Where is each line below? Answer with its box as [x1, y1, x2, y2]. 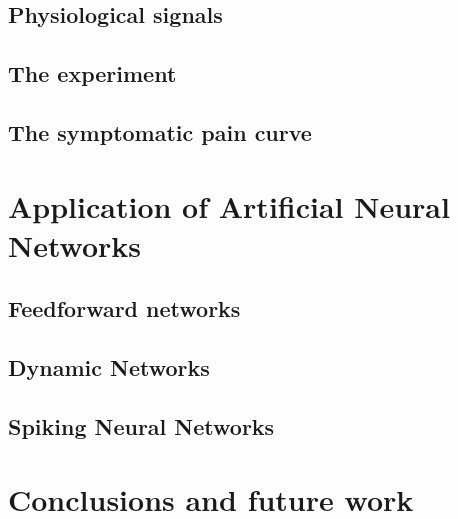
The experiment [8, 58, 177, 89]
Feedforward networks [8, 293, 241, 324]
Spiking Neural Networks [8, 410, 275, 441]
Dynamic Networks [8, 352, 210, 383]
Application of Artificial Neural [8, 185, 450, 226]
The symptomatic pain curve [8, 116, 312, 147]
